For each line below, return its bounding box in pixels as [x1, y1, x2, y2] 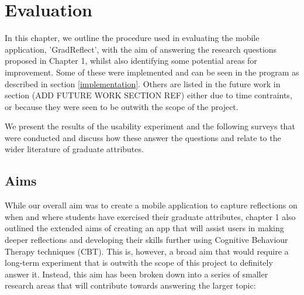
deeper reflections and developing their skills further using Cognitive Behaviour [5, 234, 288, 246]
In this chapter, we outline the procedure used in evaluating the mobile [5, 32, 260, 44]
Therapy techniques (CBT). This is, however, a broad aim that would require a [5, 245, 289, 257]
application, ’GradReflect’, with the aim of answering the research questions [5, 43, 277, 55]
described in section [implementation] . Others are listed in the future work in [5, 77, 281, 90]
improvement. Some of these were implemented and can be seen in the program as [5, 66, 299, 78]
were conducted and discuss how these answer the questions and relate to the [5, 131, 281, 143]
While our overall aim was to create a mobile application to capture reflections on [5, 199, 298, 211]
